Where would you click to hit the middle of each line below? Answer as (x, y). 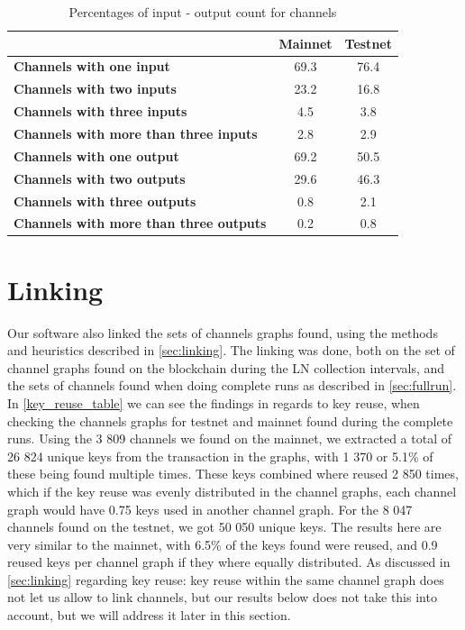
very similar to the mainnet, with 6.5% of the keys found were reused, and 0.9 (223, 544)
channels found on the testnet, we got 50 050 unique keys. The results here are (224, 527)
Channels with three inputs (100, 111)
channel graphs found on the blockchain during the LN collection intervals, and (226, 367)
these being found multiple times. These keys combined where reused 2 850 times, (233, 474)
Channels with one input (92, 66)
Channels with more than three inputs (136, 133)
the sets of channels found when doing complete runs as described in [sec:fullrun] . (232, 385)
